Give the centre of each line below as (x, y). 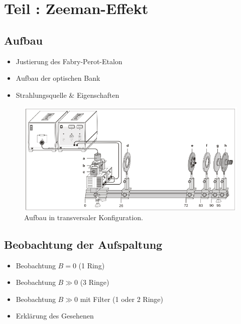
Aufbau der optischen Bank (58, 78)
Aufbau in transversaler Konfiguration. (84, 217)
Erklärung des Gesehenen (55, 316)
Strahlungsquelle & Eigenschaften (68, 95)
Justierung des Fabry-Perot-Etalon (69, 61)
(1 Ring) (92, 265)
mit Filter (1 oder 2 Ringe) (122, 299)
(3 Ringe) (95, 282)
